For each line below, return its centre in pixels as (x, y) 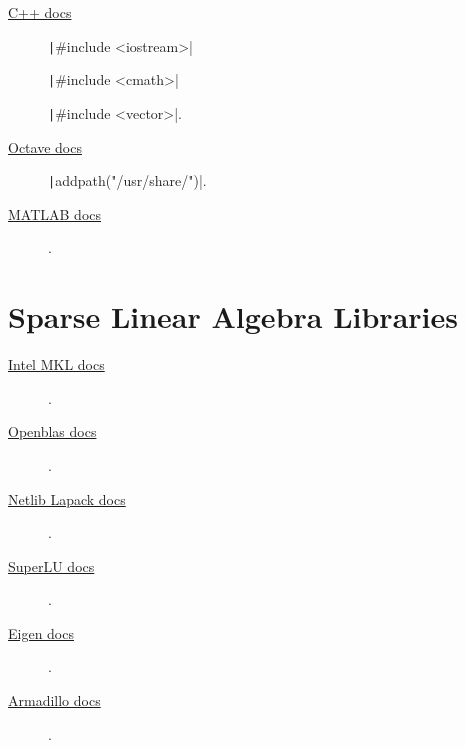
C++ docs (40, 12)
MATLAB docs (55, 213)
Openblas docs (52, 431)
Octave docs (45, 146)
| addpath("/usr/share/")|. (127, 180)
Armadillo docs (54, 700)
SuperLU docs (51, 565)
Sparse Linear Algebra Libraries (233, 316)
